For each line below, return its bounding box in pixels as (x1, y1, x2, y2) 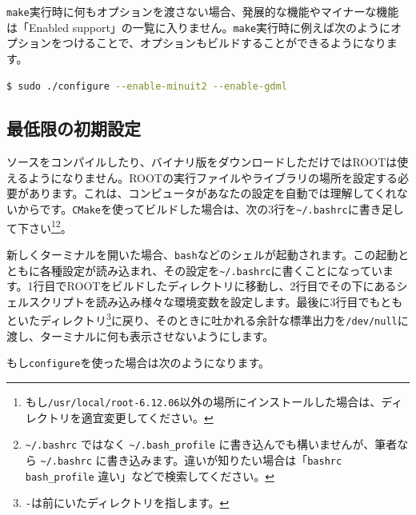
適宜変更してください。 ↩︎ (81, 409, 214, 425)
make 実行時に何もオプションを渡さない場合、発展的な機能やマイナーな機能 (6, 3, 399, 19)
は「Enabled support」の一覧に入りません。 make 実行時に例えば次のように (6, 18, 391, 35)
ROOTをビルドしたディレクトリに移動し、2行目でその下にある (66, 277, 397, 294)
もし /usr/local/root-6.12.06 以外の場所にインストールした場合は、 (25, 393, 382, 410)
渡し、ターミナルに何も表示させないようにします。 (6, 327, 274, 344)
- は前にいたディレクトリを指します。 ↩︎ (25, 494, 230, 511)
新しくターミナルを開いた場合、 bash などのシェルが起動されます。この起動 (6, 246, 398, 262)
